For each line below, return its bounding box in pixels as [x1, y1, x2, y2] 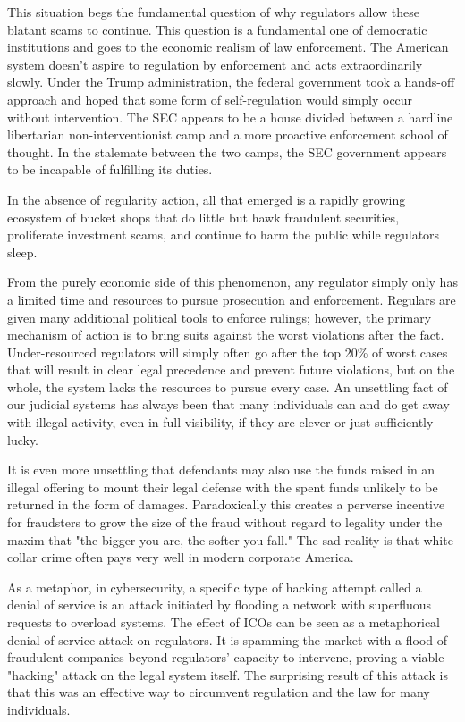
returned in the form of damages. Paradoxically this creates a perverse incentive [7, 495, 445, 514]
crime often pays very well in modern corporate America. [41, 548, 354, 567]
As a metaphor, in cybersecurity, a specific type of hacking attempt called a [7, 577, 422, 596]
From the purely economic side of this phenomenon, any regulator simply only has [7, 273, 458, 291]
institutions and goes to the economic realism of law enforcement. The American [7, 38, 449, 56]
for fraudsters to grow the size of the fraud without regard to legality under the [7, 513, 443, 532]
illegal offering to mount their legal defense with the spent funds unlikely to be [7, 477, 438, 496]
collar [7, 548, 38, 567]
